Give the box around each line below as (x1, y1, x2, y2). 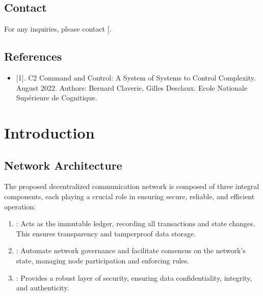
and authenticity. (16, 282, 69, 293)
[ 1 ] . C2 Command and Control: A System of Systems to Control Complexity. (16, 72, 256, 83)
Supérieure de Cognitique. (16, 92, 97, 103)
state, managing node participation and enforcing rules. (16, 255, 190, 265)
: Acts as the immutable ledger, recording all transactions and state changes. (16, 218, 255, 229)
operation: (4, 201, 36, 211)
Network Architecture (4, 157, 122, 173)
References (4, 48, 62, 64)
